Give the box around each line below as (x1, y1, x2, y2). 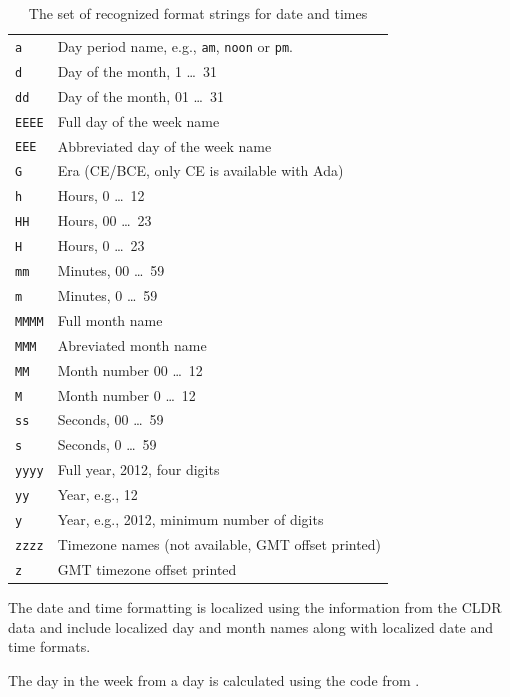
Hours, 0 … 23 (57, 235, 145, 256)
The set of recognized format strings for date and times (28, 3, 368, 23)
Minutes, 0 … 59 (57, 284, 158, 305)
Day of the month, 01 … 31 (57, 85, 224, 106)
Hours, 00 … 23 (57, 210, 152, 231)
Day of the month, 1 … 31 (57, 60, 217, 81)
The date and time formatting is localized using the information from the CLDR (8, 597, 502, 618)
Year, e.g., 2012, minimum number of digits (57, 509, 324, 530)
